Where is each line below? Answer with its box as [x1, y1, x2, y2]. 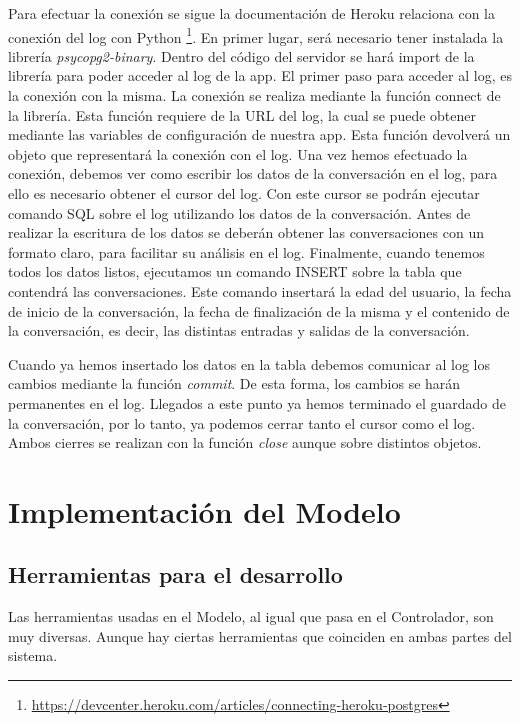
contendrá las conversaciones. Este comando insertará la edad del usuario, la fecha [8, 280, 512, 301]
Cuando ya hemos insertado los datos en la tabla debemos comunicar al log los [8, 353, 490, 374]
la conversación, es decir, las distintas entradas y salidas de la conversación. [8, 320, 470, 341]
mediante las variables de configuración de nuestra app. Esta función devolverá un [8, 124, 511, 145]
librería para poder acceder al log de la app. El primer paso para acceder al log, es [8, 65, 512, 86]
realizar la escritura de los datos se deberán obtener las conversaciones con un [8, 222, 484, 243]
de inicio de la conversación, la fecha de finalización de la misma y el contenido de [8, 300, 510, 321]
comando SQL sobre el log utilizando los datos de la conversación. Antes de [8, 202, 471, 223]
